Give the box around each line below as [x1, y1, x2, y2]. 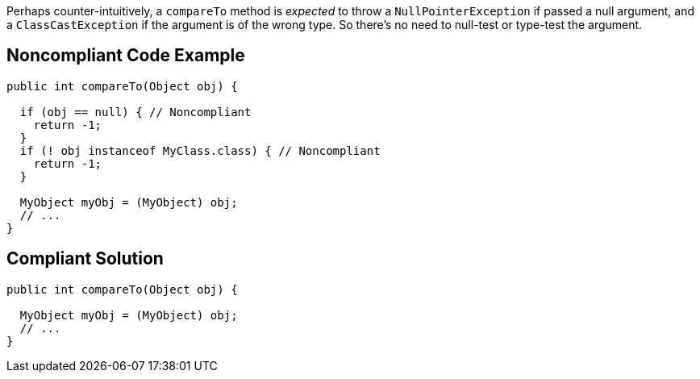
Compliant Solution [6, 248, 164, 269]
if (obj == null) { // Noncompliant [19, 105, 252, 119]
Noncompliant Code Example [6, 45, 245, 66]
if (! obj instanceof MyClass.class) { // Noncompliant [19, 144, 381, 157]
